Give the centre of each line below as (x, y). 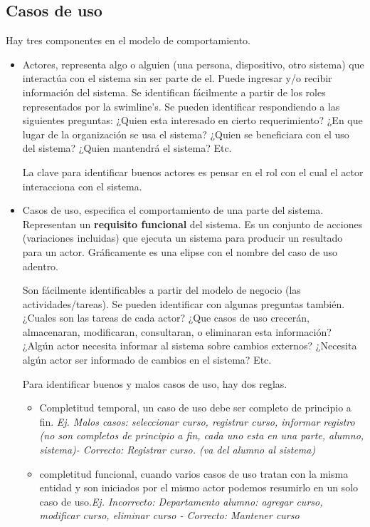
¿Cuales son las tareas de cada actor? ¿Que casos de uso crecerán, (166, 318)
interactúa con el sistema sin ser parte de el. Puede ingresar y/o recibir (177, 78)
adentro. (41, 266)
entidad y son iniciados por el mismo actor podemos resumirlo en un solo (199, 487)
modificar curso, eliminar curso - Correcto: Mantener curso (169, 515)
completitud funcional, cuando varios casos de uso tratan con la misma (194, 473)
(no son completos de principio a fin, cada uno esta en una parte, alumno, (202, 435)
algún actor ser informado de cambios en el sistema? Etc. (147, 360)
